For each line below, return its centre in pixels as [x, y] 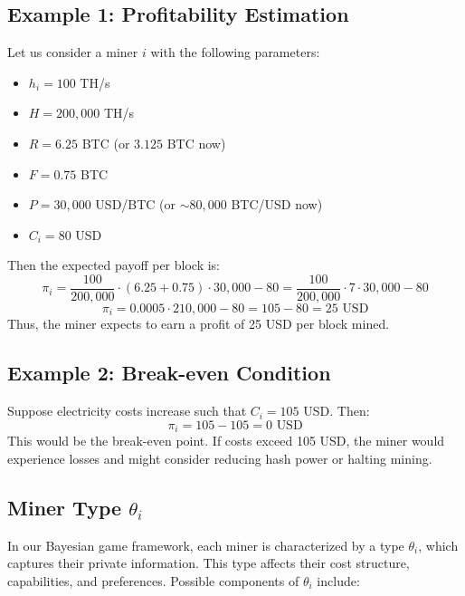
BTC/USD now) [277, 204]
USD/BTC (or [136, 204]
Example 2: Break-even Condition [169, 373]
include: [338, 580]
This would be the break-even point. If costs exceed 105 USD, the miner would [226, 441]
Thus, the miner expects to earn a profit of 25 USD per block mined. [199, 324]
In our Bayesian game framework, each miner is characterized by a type [206, 545]
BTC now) [196, 143]
